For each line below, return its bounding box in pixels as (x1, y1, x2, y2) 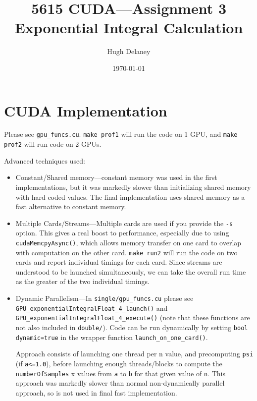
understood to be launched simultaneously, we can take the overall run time (15, 266, 246, 277)
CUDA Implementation (4, 100, 167, 120)
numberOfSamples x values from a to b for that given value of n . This (15, 368, 225, 378)
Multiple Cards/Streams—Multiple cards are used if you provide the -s (15, 218, 233, 228)
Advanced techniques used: (4, 155, 85, 166)
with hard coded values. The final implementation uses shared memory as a (15, 191, 245, 202)
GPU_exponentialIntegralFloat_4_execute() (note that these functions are (15, 312, 250, 323)
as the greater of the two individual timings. (15, 276, 150, 286)
